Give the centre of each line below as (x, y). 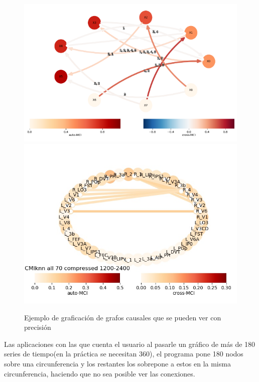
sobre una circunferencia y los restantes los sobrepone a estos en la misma (117, 364)
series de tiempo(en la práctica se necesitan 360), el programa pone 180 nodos (124, 354)
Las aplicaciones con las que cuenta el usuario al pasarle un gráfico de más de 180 (130, 344)
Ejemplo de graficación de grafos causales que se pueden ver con (123, 317)
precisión (38, 327)
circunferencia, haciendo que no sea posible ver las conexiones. (100, 373)
